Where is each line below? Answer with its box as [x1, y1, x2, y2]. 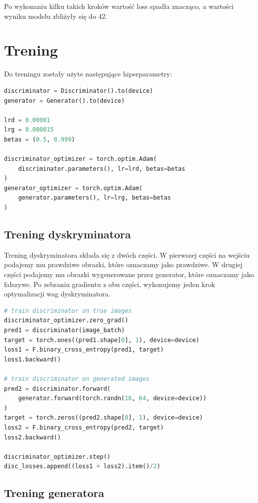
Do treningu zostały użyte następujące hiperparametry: [4, 69, 172, 79]
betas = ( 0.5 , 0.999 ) [4, 136, 75, 143]
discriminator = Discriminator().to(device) [4, 87, 153, 94]
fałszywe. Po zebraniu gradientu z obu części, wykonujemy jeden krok [4, 279, 215, 289]
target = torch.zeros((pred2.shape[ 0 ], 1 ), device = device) [4, 414, 203, 422]
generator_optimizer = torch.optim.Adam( [4, 184, 143, 192]
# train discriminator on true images [4, 307, 132, 314]
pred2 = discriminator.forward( [4, 385, 111, 392]
